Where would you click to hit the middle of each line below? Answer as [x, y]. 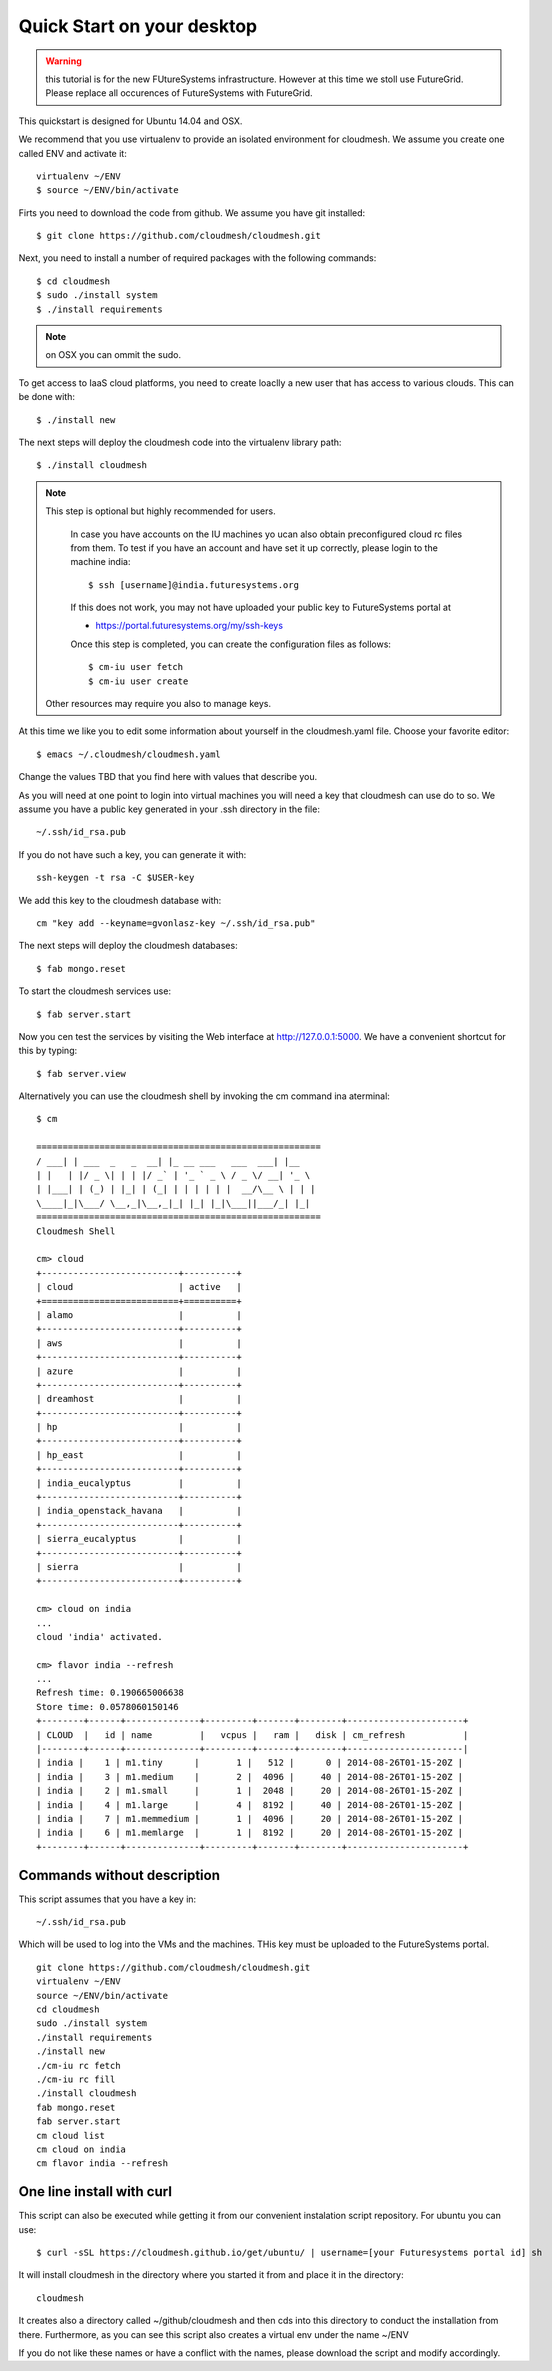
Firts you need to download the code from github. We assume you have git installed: [192, 212]
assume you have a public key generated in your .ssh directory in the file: [169, 809]
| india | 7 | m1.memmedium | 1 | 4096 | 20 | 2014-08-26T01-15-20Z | [250, 1818]
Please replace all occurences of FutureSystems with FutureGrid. [179, 93]
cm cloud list [70, 2135]
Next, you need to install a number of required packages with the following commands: [197, 258]
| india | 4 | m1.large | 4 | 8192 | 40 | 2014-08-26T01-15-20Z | [250, 1804]
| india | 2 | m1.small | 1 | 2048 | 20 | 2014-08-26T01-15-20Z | [250, 1791]
